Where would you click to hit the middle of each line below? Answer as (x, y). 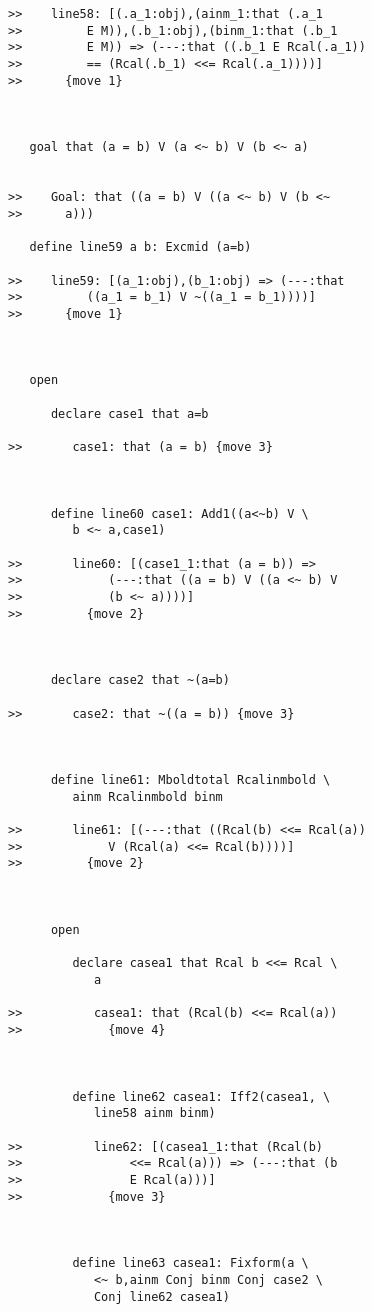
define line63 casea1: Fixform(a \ (190, 1263)
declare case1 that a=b (129, 413)
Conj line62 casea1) (161, 1296)
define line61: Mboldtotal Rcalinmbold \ (190, 780)
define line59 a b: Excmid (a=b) (140, 247)
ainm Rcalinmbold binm (147, 796)
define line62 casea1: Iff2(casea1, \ (201, 1096)
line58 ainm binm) (154, 1113)
